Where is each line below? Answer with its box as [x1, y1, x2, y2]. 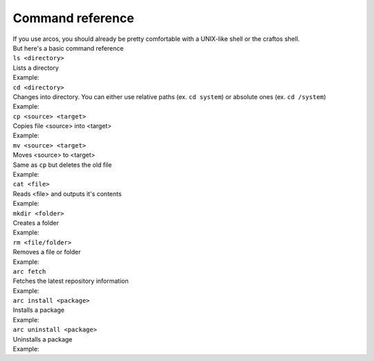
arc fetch [12, 267, 46, 275]
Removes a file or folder [12, 248, 81, 256]
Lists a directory [12, 63, 59, 72]
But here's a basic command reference [12, 44, 124, 52]
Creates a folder [12, 218, 59, 227]
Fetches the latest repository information [12, 277, 129, 285]
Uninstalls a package [12, 335, 73, 343]
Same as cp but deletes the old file [12, 160, 112, 169]
